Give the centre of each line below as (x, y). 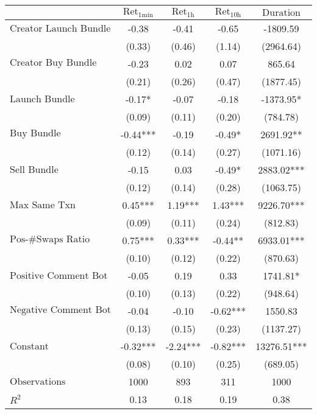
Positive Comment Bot (59, 275)
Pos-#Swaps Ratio (50, 240)
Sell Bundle (34, 170)
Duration (281, 12)
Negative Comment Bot (60, 310)
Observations (38, 381)
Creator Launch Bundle (60, 28)
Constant (30, 346)
